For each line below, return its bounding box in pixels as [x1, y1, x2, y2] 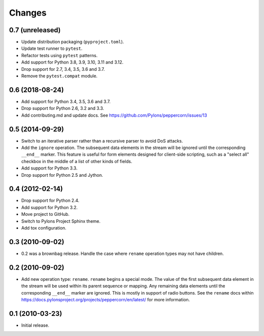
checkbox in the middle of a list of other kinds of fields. [21, 158, 132, 164]
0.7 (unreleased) [9, 26, 61, 34]
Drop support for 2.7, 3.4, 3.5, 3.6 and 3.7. [21, 66, 105, 72]
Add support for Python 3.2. [21, 204, 78, 210]
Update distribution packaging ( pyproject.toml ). [21, 39, 124, 45]
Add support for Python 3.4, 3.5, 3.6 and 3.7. [21, 98, 111, 105]
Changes [9, 7, 46, 18]
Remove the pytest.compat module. [21, 73, 98, 79]
